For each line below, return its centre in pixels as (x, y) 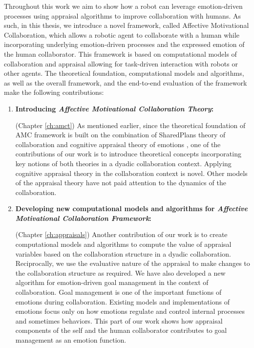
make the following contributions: (54, 92)
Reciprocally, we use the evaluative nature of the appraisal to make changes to (133, 263)
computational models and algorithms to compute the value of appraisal (123, 244)
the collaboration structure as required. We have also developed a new (120, 272)
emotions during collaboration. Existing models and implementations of (122, 301)
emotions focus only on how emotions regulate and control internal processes (130, 311)
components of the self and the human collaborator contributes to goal (121, 330)
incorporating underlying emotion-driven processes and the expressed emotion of (124, 44)
